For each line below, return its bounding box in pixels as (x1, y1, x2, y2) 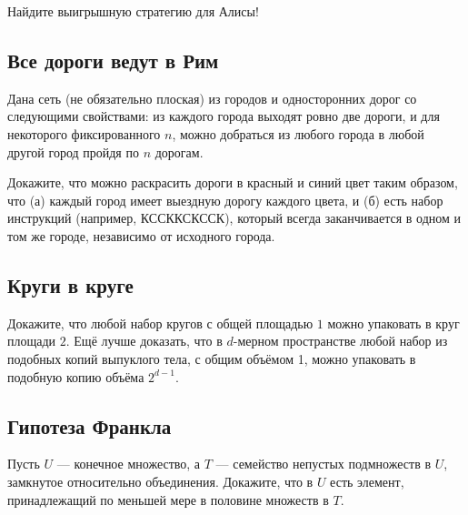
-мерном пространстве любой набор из (233, 331, 448, 350)
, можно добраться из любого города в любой (172, 124, 424, 143)
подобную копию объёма (7, 367, 144, 386)
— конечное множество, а (56, 454, 201, 473)
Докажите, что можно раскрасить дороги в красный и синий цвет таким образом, (7, 173, 458, 192)
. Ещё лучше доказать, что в (65, 331, 223, 350)
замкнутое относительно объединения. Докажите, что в (7, 471, 314, 490)
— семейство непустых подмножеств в (215, 454, 432, 473)
